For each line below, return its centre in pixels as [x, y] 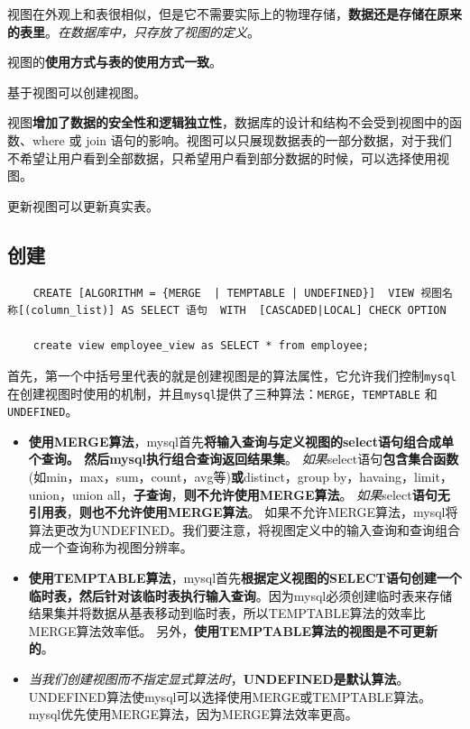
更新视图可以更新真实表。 [83, 205]
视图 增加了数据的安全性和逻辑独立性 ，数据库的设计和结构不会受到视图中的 [228, 122]
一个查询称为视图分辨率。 [117, 547]
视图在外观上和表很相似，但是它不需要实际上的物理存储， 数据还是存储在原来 [235, 14]
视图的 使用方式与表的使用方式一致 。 [115, 62]
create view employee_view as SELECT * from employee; [201, 346]
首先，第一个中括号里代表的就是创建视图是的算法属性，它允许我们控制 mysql [232, 375]
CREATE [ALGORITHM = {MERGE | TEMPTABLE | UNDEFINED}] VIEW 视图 [237, 293]
